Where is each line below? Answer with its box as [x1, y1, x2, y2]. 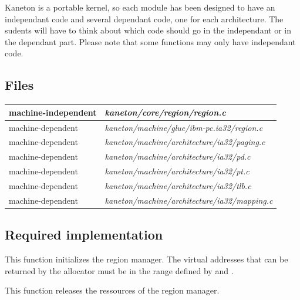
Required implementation [5, 225, 163, 244]
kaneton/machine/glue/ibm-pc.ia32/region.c [105, 121, 263, 133]
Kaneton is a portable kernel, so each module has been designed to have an [5, 1, 275, 13]
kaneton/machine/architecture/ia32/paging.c [105, 136, 265, 148]
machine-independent [9, 106, 97, 118]
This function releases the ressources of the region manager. [5, 284, 220, 296]
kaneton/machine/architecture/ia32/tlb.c [105, 179, 251, 191]
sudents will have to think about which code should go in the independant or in [5, 24, 291, 36]
